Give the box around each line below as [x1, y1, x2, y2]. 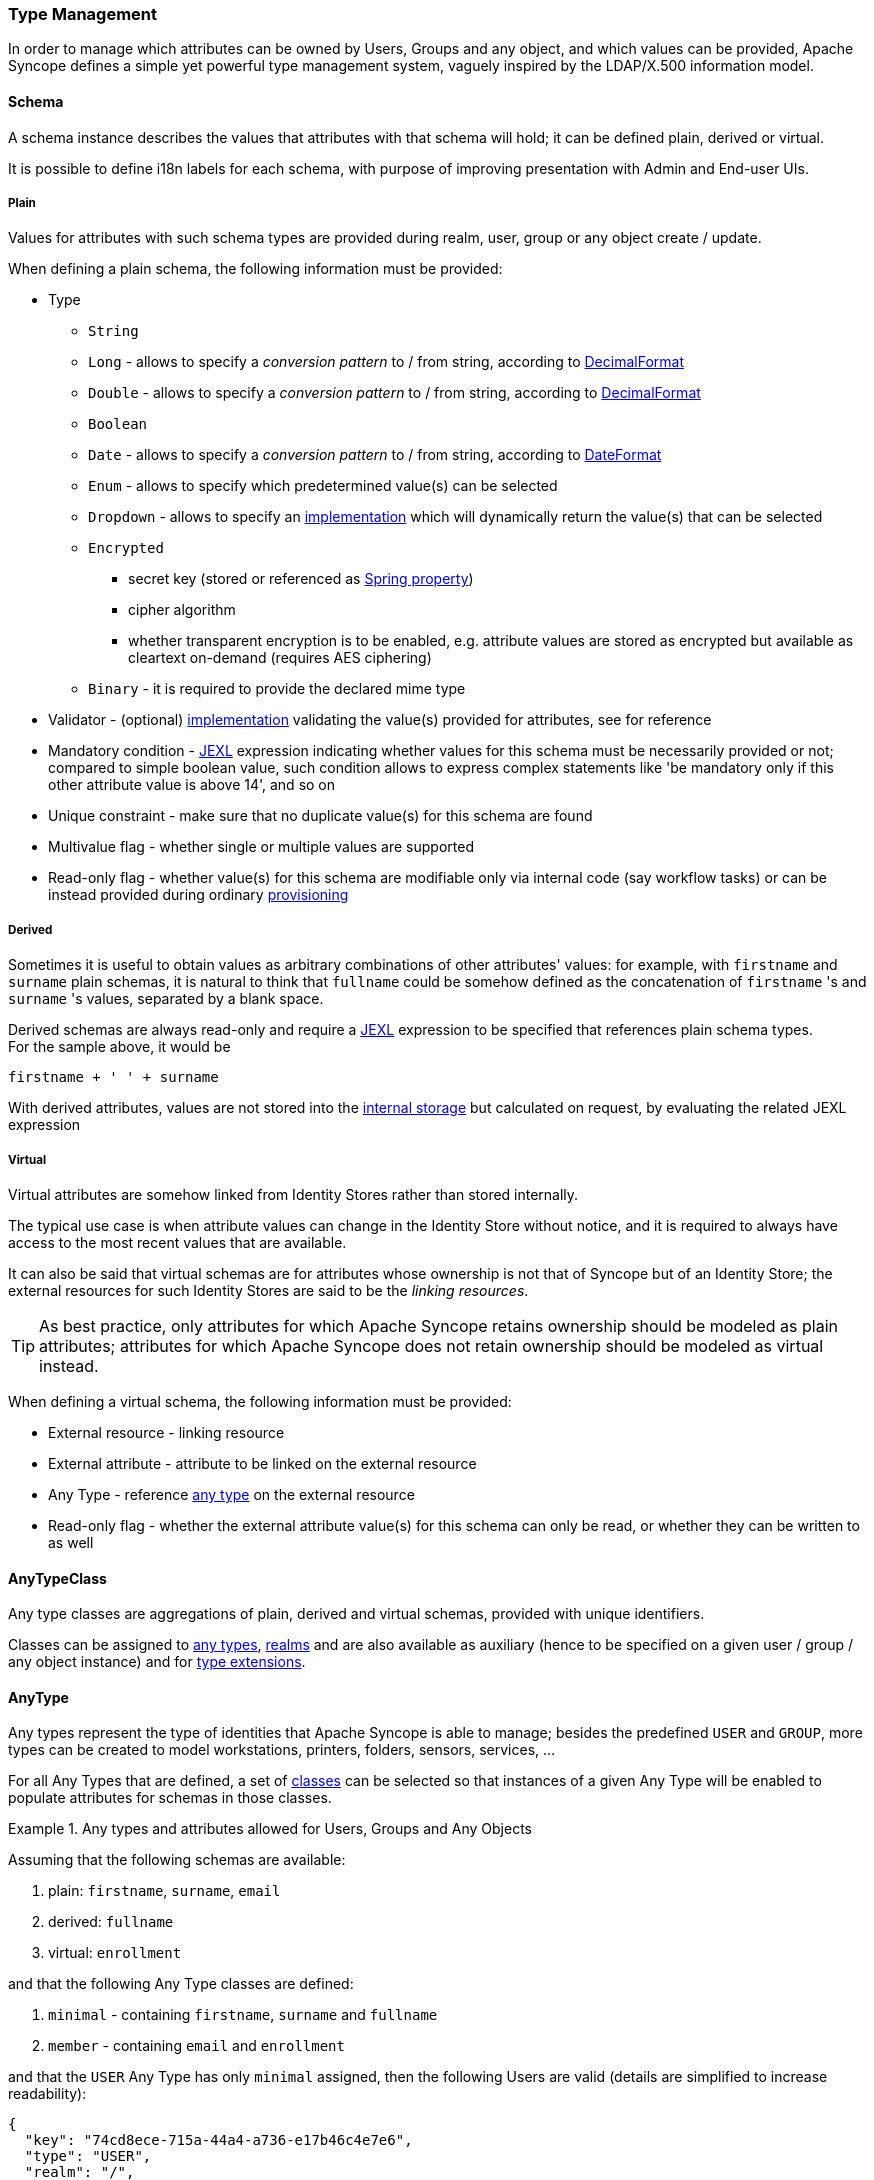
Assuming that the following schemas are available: [8, 1851, 346, 1869]
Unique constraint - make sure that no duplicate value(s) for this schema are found [48, 807, 593, 825]
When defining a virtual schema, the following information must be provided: [8, 1392, 512, 1410]
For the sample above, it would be [8, 1038, 231, 1056]
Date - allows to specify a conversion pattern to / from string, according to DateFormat [88, 446, 662, 464]
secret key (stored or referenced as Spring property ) [128, 570, 474, 588]
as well [48, 1533, 94, 1551]
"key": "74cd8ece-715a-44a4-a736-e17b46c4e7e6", [24, 2132, 413, 2149]
